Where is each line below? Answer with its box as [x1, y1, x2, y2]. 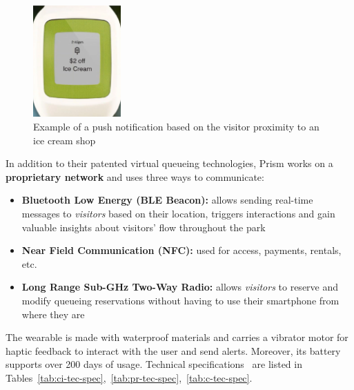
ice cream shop [33, 133, 96, 147]
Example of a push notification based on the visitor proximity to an [33, 119, 319, 134]
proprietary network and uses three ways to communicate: [6, 169, 264, 184]
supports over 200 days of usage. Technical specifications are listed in [6, 357, 302, 371]
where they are [21, 306, 85, 321]
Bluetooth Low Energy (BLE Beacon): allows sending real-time [21, 193, 313, 207]
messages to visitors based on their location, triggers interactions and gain [21, 206, 335, 221]
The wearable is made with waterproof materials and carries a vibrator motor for [6, 330, 348, 344]
